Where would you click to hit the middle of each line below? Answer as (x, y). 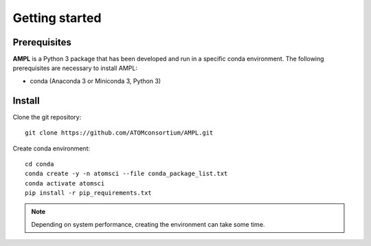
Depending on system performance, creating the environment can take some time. (148, 224)
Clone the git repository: (47, 117)
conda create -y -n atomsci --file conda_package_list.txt (126, 174)
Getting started (57, 18)
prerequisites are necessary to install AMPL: (75, 68)
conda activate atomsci (65, 183)
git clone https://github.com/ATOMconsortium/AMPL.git (119, 133)
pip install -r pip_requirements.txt (89, 193)
